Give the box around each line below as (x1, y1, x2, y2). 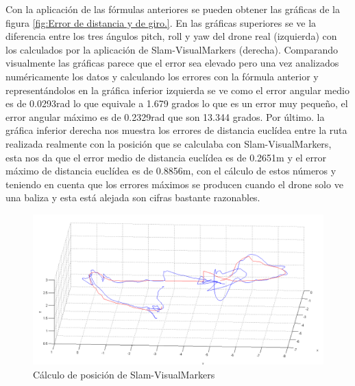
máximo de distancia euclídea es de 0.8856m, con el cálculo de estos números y (5, 163, 336, 178)
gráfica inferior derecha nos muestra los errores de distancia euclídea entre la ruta (5, 123, 347, 137)
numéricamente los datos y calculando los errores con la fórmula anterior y (5, 69, 319, 83)
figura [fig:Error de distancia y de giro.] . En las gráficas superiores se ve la (5, 15, 317, 30)
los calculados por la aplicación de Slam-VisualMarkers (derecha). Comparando (5, 42, 339, 56)
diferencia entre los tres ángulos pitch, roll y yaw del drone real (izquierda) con (5, 29, 337, 43)
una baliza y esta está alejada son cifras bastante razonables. (5, 190, 260, 205)
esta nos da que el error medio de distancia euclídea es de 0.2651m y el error (5, 150, 326, 164)
